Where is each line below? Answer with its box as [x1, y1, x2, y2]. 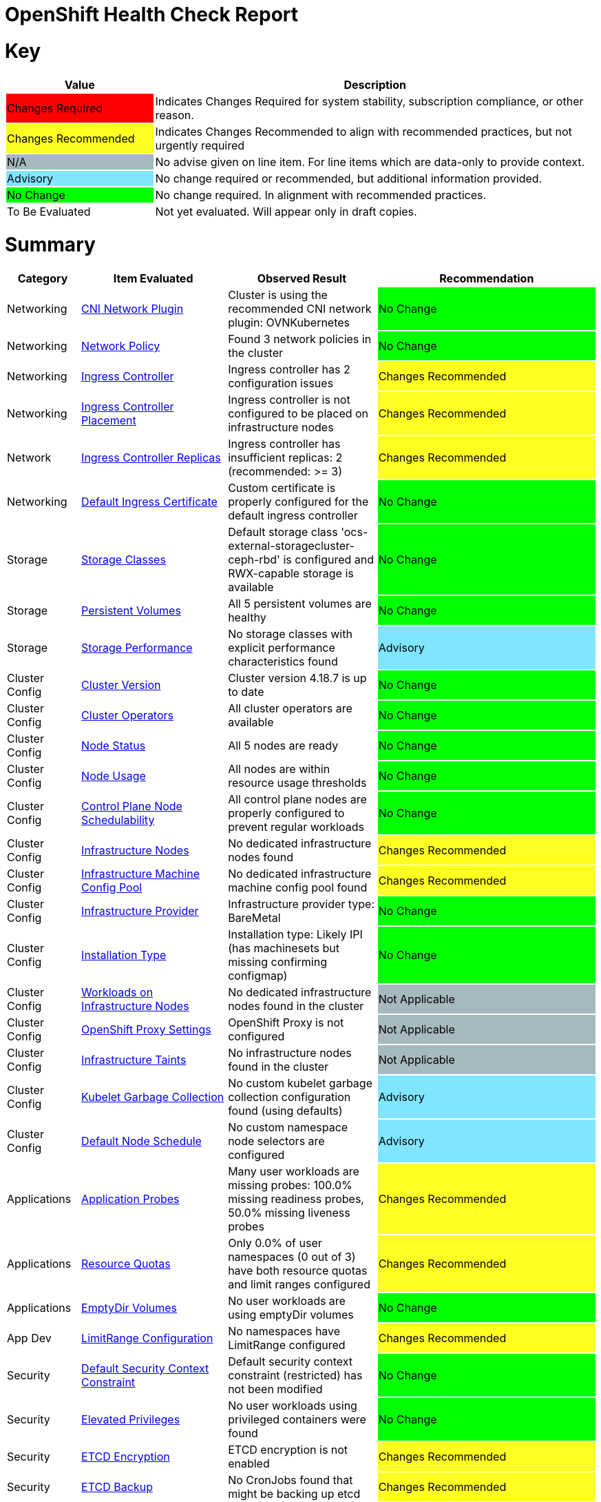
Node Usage [81, 769, 146, 783]
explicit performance [228, 641, 335, 655]
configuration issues [228, 376, 334, 390]
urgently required [155, 138, 245, 152]
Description [344, 77, 406, 92]
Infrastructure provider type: [228, 897, 375, 911]
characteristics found [228, 655, 338, 668]
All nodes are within [228, 762, 330, 776]
